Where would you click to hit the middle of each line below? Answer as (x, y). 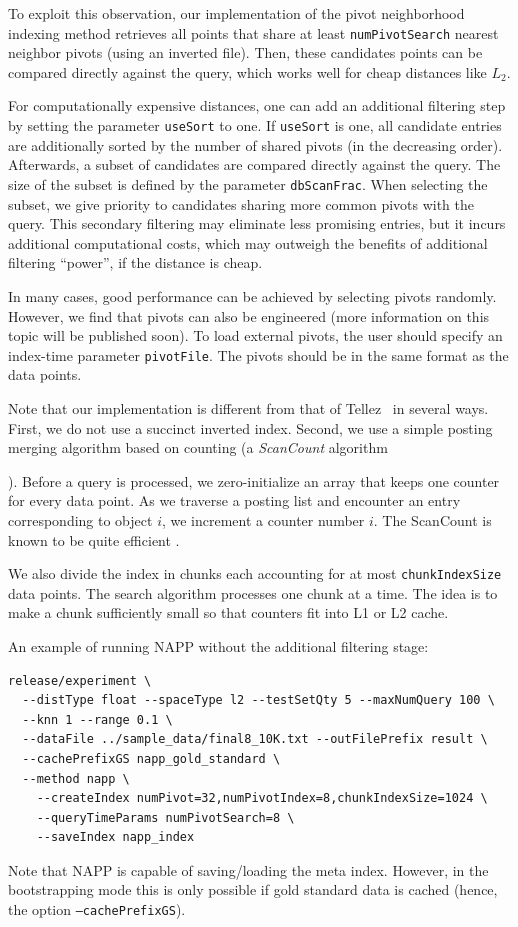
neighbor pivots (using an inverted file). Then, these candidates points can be (245, 52)
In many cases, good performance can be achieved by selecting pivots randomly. (252, 295)
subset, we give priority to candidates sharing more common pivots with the (241, 203)
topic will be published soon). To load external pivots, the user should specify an (255, 335)
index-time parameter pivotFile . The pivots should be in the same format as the (258, 354)
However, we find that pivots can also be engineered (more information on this (249, 315)
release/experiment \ (80, 680)
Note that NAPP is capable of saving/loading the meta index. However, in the (248, 869)
